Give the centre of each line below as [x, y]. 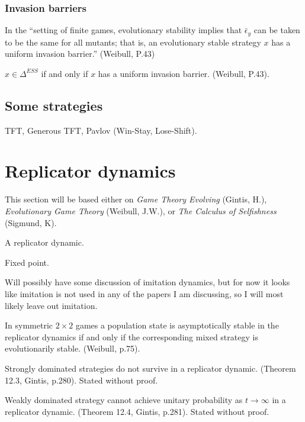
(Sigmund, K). [31, 222]
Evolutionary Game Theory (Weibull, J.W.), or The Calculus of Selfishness [141, 210]
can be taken [277, 30]
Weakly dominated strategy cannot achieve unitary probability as [124, 400]
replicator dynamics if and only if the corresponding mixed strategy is [131, 336]
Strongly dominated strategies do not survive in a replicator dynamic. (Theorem [150, 368]
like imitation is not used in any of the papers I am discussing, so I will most [144, 293]
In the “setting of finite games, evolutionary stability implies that [123, 30]
